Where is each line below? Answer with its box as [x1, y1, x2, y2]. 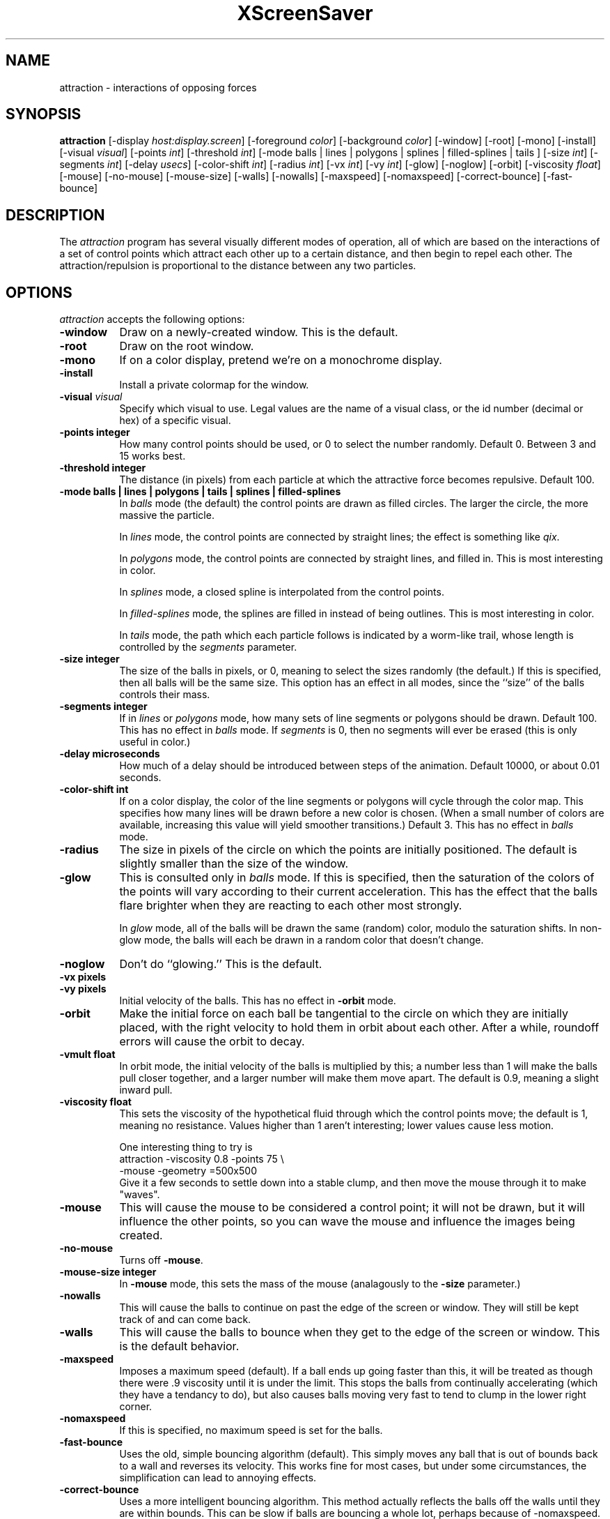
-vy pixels [59, 983, 107, 995]
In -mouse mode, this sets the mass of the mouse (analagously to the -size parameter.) [119, 1278, 521, 1290]
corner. [119, 1400, 152, 1413]
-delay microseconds [59, 748, 160, 760]
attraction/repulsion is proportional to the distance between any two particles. [59, 259, 416, 272]
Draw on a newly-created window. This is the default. [119, 325, 398, 340]
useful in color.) [119, 736, 191, 748]
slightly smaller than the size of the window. [119, 856, 349, 871]
